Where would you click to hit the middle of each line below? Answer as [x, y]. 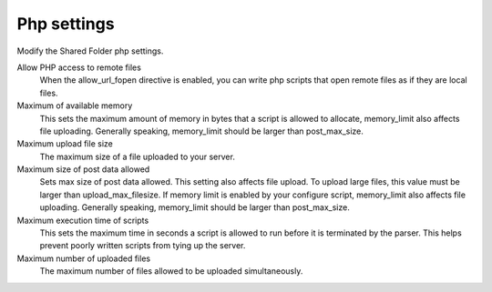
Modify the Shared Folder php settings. [90, 51]
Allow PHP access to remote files [79, 67]
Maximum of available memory [75, 106]
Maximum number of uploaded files [83, 258]
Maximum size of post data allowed [83, 169]
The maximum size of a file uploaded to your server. [138, 156]
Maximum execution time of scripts [83, 220]
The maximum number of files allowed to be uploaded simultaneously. [171, 271]
